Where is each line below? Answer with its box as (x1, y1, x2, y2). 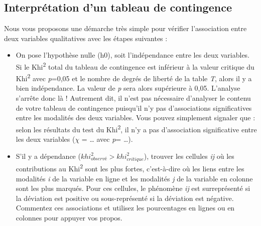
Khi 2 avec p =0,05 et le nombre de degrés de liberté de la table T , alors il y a (16, 72, 252, 83)
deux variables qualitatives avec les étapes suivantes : (4, 33, 168, 43)
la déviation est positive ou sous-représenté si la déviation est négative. (16, 192, 234, 203)
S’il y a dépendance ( (16, 150, 81, 161)
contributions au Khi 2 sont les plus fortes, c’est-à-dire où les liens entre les (16, 162, 244, 174)
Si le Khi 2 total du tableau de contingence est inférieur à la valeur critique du (16, 60, 254, 72)
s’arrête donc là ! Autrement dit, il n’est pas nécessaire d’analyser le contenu (16, 93, 251, 103)
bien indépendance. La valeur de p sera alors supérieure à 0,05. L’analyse (16, 83, 240, 93)
